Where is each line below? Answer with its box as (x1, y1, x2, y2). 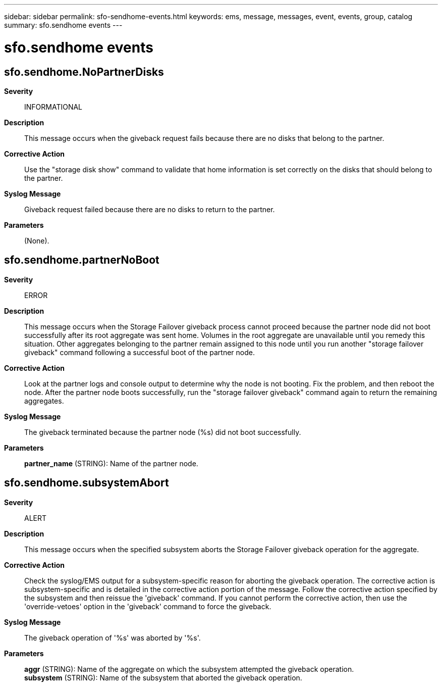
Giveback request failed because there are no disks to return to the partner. (24, 205, 275, 214)
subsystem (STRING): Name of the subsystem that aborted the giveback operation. (24, 673, 302, 682)
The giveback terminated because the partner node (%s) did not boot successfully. (24, 427, 301, 436)
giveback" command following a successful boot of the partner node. (24, 348, 255, 357)
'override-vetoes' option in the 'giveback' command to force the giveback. (24, 602, 271, 611)
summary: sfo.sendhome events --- (4, 21, 123, 29)
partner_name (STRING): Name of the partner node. (24, 459, 198, 468)
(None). (24, 236, 49, 245)
